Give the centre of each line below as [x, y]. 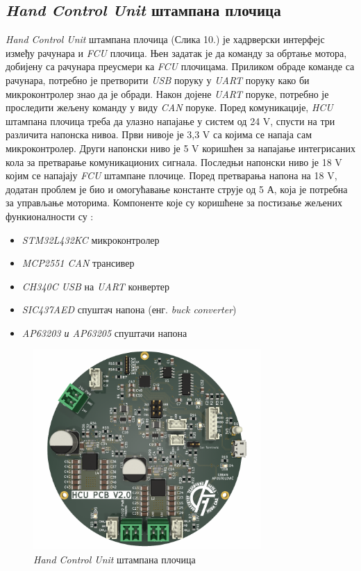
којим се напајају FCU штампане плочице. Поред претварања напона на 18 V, [171, 175]
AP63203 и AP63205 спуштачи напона [104, 332]
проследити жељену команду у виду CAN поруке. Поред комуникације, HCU [169, 107]
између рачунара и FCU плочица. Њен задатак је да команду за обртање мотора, [176, 52]
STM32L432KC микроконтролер [91, 239]
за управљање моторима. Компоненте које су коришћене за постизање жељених [174, 202]
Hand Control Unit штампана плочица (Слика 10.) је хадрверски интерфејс [165, 39]
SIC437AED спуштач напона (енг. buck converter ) [129, 309]
